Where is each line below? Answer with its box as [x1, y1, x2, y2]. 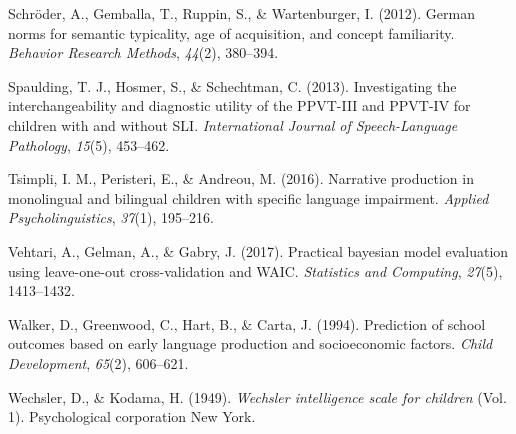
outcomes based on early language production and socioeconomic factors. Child [8, 333, 493, 354]
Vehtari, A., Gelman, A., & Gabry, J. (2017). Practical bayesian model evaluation [8, 240, 509, 261]
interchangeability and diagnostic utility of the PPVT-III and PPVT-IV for [8, 95, 471, 116]
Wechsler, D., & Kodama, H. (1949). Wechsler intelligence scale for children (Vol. [8, 386, 507, 407]
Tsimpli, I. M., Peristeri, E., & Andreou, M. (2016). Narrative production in [8, 168, 474, 189]
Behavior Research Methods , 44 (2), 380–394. [8, 42, 279, 63]
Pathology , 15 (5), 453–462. [8, 134, 170, 155]
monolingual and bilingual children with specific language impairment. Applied [8, 187, 489, 208]
